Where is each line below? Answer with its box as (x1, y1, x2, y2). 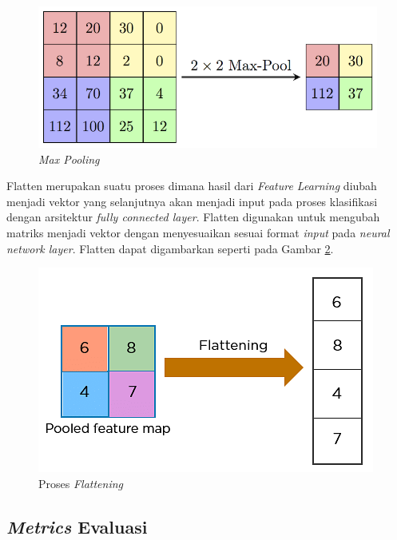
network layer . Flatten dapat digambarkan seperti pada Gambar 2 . (6, 240, 334, 256)
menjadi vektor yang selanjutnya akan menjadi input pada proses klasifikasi (6, 193, 378, 209)
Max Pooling (38, 150, 100, 167)
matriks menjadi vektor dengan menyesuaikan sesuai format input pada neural (6, 224, 390, 240)
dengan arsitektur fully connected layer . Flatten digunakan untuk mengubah (6, 208, 380, 225)
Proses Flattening (38, 474, 124, 491)
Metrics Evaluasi (6, 514, 148, 538)
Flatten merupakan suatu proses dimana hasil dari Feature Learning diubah (6, 177, 377, 194)
